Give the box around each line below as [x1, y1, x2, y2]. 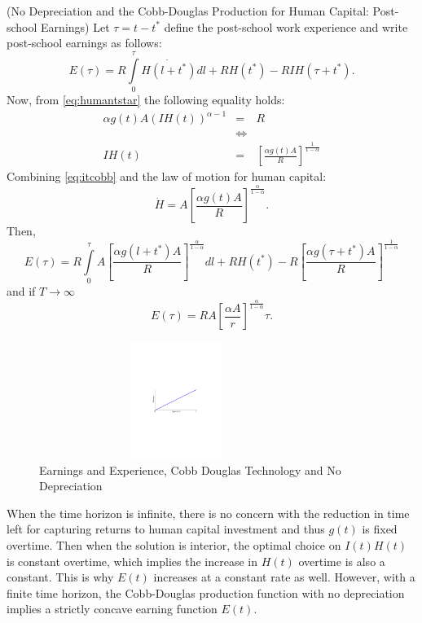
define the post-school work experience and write [164, 18, 408, 35]
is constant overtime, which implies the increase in [7, 552, 257, 569]
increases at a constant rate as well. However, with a [153, 568, 415, 586]
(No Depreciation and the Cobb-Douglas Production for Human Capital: [7, 2, 369, 19]
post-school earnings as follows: [7, 34, 162, 51]
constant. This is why [7, 568, 114, 586]
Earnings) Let [41, 18, 110, 35]
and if [7, 283, 36, 300]
